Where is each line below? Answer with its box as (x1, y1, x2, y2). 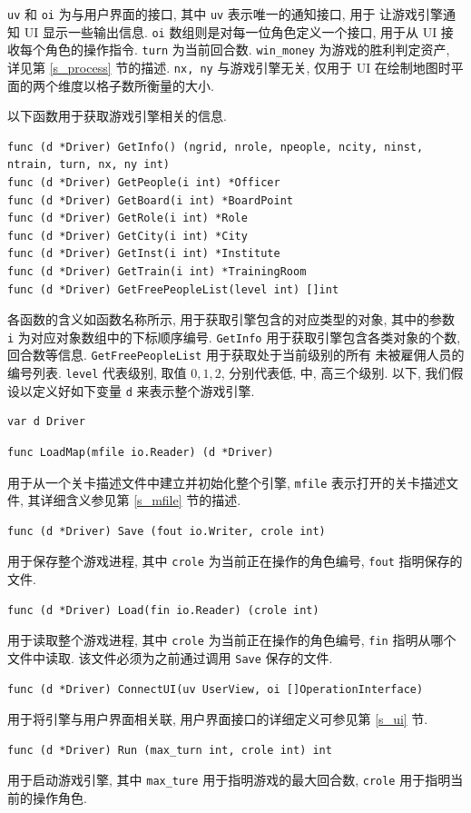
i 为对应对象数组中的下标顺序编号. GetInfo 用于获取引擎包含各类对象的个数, (7, 327, 461, 346)
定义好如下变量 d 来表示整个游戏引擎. (32, 381, 255, 400)
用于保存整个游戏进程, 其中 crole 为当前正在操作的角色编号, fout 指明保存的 (7, 551, 463, 570)
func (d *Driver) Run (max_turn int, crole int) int (7, 743, 332, 757)
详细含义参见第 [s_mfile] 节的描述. (40, 491, 241, 510)
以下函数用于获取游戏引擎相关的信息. (7, 106, 227, 125)
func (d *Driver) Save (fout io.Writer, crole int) (7, 524, 326, 538)
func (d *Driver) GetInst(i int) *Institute (7, 247, 280, 261)
